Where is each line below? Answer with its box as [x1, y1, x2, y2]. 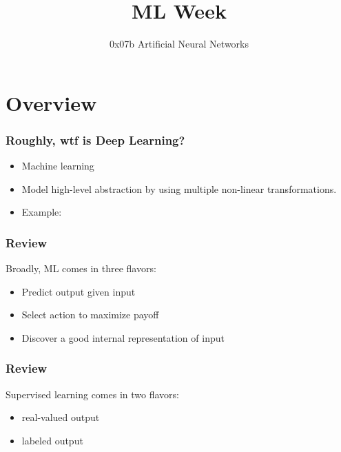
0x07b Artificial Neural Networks [109, 37, 249, 51]
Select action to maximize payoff [21, 307, 159, 322]
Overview [6, 88, 97, 116]
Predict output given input [21, 284, 136, 298]
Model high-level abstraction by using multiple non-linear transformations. [21, 181, 337, 196]
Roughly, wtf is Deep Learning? [6, 131, 185, 148]
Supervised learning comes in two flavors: [6, 387, 179, 401]
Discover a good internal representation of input [21, 330, 225, 345]
